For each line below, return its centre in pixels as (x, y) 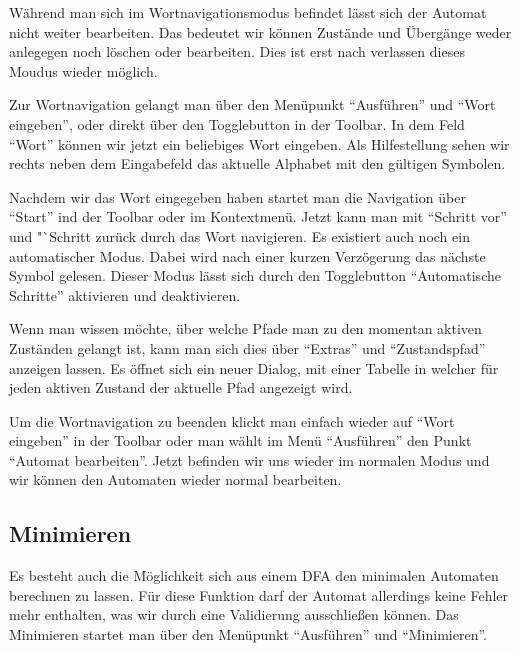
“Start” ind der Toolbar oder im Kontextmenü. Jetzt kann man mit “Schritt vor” (258, 216)
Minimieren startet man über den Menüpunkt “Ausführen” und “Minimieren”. (248, 634)
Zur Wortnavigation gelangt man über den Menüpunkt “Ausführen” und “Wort (252, 104)
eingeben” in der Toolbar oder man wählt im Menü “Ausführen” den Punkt (240, 440)
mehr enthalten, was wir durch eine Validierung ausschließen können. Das (234, 614)
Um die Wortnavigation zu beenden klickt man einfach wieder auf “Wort (232, 420)
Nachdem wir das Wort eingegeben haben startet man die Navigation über (237, 196)
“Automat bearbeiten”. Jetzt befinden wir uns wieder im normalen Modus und (249, 459)
